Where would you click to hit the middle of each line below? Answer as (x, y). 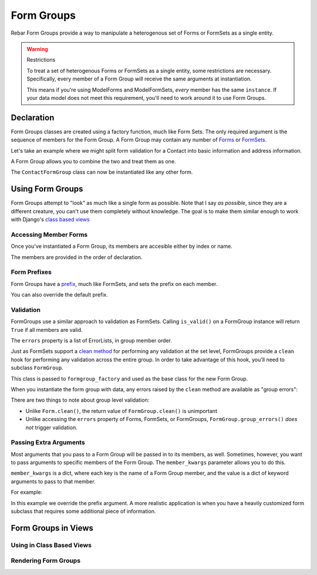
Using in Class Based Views (51, 545)
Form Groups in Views (52, 528)
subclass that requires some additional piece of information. (83, 512)
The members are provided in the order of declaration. (77, 257)
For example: (27, 492)
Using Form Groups (47, 189)
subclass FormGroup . (37, 368)
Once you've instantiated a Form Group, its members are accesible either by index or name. (122, 246)
